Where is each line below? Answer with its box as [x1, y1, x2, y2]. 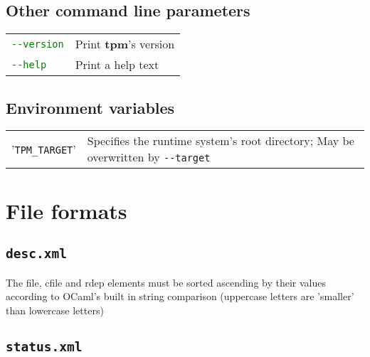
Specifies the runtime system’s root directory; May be [87, 132, 354, 149]
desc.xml [6, 246, 67, 262]
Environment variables [6, 96, 175, 118]
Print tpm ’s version [75, 36, 175, 53]
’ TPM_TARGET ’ [11, 140, 76, 157]
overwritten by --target [87, 149, 211, 166]
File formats [6, 196, 127, 225]
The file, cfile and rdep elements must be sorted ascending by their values [6, 275, 327, 289]
